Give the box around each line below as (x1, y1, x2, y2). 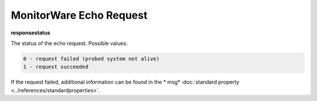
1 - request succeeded (23, 64, 89, 70)
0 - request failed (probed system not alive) (23, 55, 160, 62)
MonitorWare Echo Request (11, 9, 148, 22)
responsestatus (11, 29, 50, 36)
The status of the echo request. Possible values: (11, 40, 128, 47)
